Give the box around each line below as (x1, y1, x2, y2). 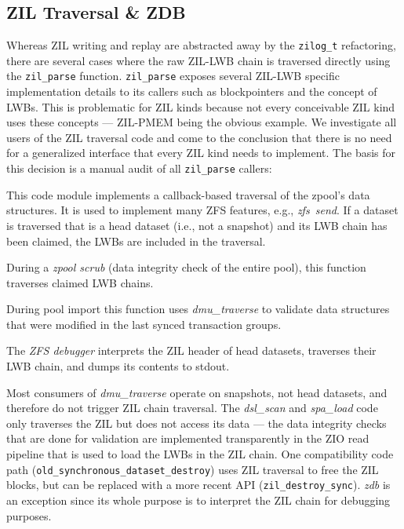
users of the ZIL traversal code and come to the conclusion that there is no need (6, 129, 392, 145)
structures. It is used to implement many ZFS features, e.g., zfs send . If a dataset (6, 202, 399, 218)
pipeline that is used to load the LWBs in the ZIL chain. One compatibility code (6, 446, 394, 462)
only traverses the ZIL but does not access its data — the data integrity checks (6, 414, 387, 431)
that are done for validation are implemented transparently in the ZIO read (6, 430, 369, 447)
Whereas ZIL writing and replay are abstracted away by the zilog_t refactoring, (6, 37, 396, 53)
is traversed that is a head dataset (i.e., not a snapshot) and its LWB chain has (6, 217, 388, 233)
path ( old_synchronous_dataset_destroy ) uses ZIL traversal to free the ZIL (6, 461, 379, 477)
